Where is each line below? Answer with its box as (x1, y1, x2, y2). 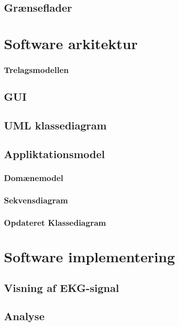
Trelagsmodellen (4, 64, 69, 76)
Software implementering (4, 247, 175, 267)
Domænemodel (4, 172, 64, 184)
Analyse (4, 308, 45, 324)
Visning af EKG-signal (4, 280, 119, 295)
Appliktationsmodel (4, 146, 105, 161)
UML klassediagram (4, 118, 107, 133)
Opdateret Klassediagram (4, 216, 106, 228)
